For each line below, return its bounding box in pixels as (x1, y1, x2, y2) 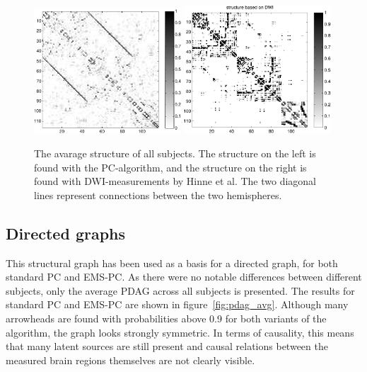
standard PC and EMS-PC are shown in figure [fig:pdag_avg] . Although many (6, 297, 349, 312)
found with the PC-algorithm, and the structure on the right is (34, 159, 307, 174)
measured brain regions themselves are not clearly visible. (6, 352, 255, 367)
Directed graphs (6, 222, 126, 244)
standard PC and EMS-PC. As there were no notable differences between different (6, 269, 362, 284)
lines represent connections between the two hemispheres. (34, 187, 282, 202)
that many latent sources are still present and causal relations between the (6, 339, 328, 354)
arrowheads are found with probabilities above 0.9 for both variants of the (6, 310, 327, 325)
